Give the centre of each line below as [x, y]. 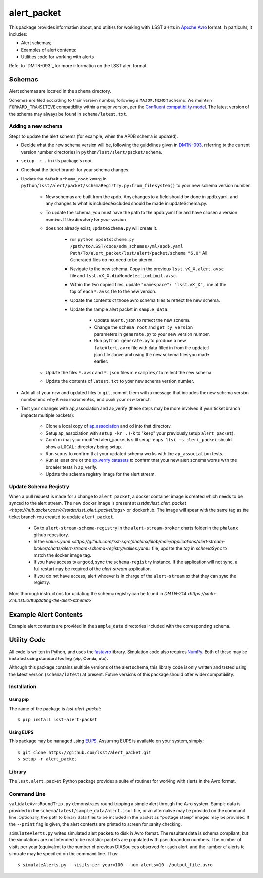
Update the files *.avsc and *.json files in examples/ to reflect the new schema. [129, 373]
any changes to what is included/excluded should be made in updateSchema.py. [126, 203]
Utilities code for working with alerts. [58, 57]
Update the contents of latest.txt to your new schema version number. [120, 381]
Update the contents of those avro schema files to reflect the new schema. [145, 300]
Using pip [19, 699]
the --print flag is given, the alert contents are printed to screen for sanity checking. [95, 824]
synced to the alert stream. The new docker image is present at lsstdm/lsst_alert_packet [97, 503]
